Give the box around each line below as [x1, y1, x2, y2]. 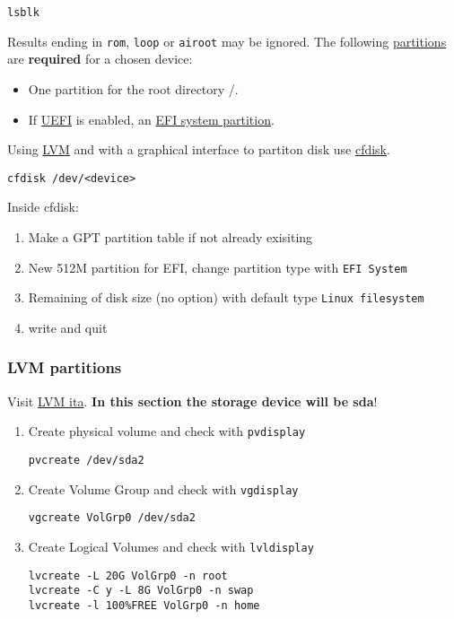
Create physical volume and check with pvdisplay [28, 422, 306, 440]
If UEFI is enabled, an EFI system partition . [28, 109, 275, 128]
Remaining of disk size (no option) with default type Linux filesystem [28, 288, 424, 307]
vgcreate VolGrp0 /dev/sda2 [28, 511, 196, 525]
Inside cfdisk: [7, 197, 79, 216]
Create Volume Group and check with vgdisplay [28, 479, 299, 498]
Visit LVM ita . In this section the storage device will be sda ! [7, 391, 378, 410]
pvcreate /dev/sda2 [28, 453, 144, 466]
